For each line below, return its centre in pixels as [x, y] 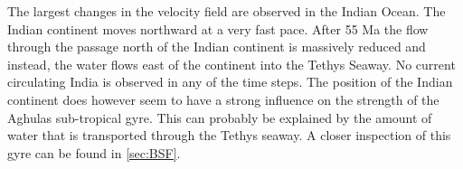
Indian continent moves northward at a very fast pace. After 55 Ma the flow [218, 28]
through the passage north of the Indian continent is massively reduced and [217, 47]
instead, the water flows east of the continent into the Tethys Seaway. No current [231, 64]
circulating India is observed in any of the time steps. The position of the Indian [230, 82]
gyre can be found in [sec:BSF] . [94, 152]
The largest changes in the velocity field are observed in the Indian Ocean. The [227, 11]
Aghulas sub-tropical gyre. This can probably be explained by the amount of [220, 117]
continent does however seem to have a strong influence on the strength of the [223, 99]
